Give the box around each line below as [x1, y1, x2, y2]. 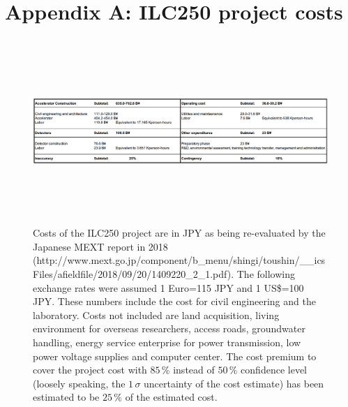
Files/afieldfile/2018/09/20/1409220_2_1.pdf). [33, 267, 234, 281]
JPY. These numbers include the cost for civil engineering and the [33, 294, 316, 309]
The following [236, 267, 295, 281]
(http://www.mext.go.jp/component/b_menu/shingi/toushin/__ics [33, 253, 326, 267]
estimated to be [33, 390, 100, 404]
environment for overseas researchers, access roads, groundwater [33, 321, 305, 336]
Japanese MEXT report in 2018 [33, 239, 168, 253]
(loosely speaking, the [33, 376, 126, 390]
